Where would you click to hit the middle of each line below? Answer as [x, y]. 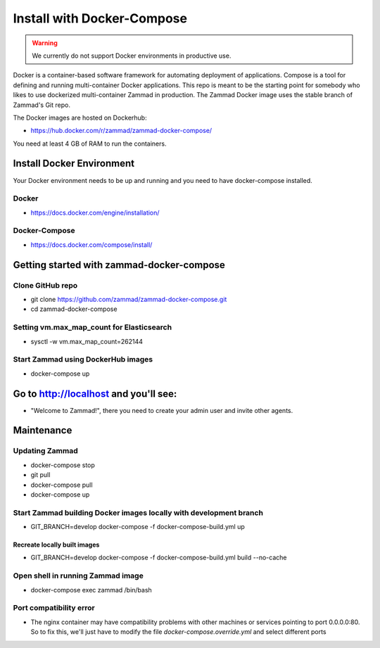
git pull [40, 475]
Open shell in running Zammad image [78, 576]
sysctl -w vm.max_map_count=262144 [87, 341]
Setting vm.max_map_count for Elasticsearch [93, 327]
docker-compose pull [62, 485]
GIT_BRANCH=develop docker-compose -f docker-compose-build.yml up [138, 527]
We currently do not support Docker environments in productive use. [132, 56]
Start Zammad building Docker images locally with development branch [138, 512]
